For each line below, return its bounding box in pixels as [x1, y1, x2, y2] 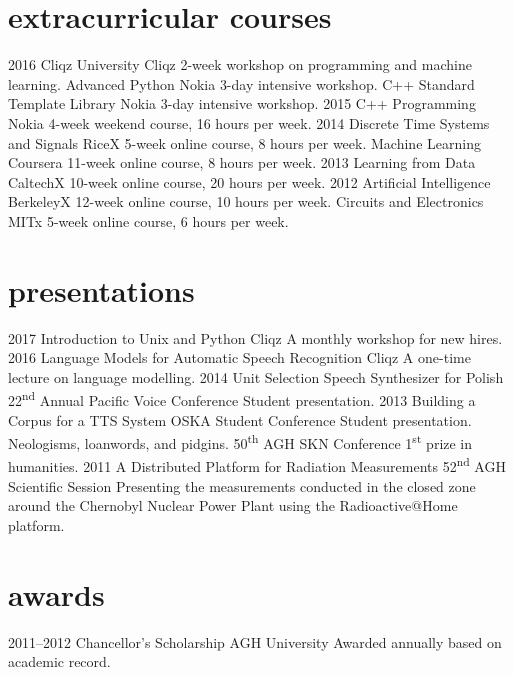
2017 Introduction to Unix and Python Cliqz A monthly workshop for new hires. [8, 327, 503, 348]
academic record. [8, 651, 111, 672]
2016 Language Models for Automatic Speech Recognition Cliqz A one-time [8, 347, 471, 368]
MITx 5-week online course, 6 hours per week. [8, 210, 289, 231]
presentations [8, 269, 195, 310]
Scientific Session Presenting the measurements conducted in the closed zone [8, 475, 476, 496]
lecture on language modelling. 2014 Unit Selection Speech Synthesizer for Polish [8, 366, 504, 387]
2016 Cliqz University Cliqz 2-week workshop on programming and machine [8, 54, 472, 75]
